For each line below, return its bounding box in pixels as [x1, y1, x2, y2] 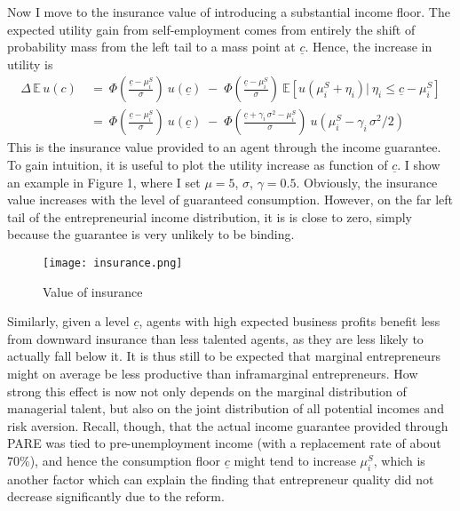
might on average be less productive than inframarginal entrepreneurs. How [7, 364, 418, 383]
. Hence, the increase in [305, 37, 432, 56]
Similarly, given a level [7, 312, 130, 331]
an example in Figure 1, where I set [7, 172, 201, 191]
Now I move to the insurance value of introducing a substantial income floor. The [7, 3, 450, 20]
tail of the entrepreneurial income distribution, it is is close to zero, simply [7, 207, 412, 226]
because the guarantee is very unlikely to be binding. [7, 225, 295, 244]
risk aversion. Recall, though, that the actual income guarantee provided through [7, 416, 448, 435]
